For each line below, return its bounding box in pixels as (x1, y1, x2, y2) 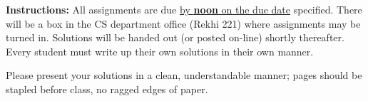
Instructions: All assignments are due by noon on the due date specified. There (6, 2, 362, 16)
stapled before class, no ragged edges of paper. (6, 81, 208, 96)
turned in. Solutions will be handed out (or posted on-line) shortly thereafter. (6, 30, 344, 45)
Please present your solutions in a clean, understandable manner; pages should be (6, 68, 362, 83)
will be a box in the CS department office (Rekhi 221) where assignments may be (6, 16, 361, 31)
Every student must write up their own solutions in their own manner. (6, 43, 314, 58)
